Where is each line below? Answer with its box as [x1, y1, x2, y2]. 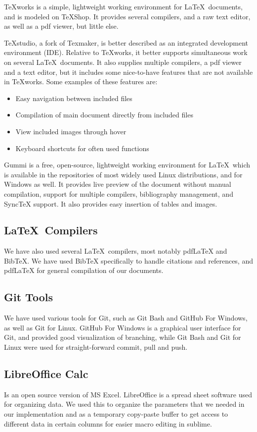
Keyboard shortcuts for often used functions [15, 143, 149, 153]
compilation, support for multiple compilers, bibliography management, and [4, 188, 233, 199]
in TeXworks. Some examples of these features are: [4, 76, 158, 87]
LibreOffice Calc [4, 366, 88, 381]
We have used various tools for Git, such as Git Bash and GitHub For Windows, [4, 313, 248, 323]
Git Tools [4, 289, 53, 305]
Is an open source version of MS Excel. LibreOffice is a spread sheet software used [4, 389, 253, 399]
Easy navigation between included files [15, 93, 132, 103]
